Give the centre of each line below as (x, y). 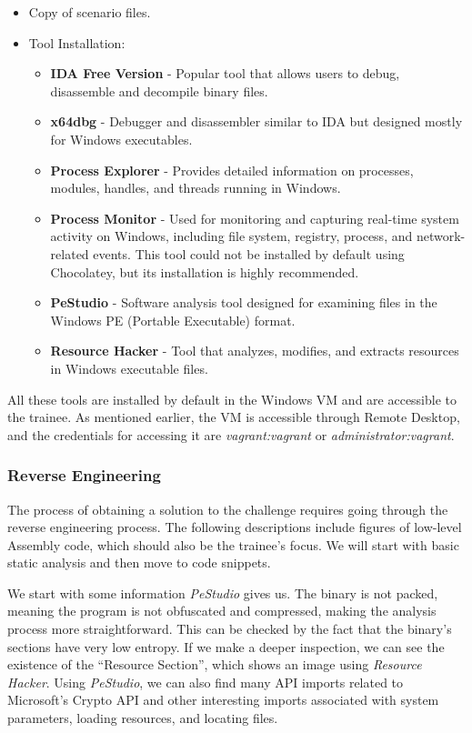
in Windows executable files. (129, 368)
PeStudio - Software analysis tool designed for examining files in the (244, 302)
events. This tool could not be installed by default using (249, 253)
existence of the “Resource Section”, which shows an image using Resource (215, 664)
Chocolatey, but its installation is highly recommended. (205, 271)
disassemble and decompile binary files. (159, 90)
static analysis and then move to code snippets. (139, 562)
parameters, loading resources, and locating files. (143, 718)
